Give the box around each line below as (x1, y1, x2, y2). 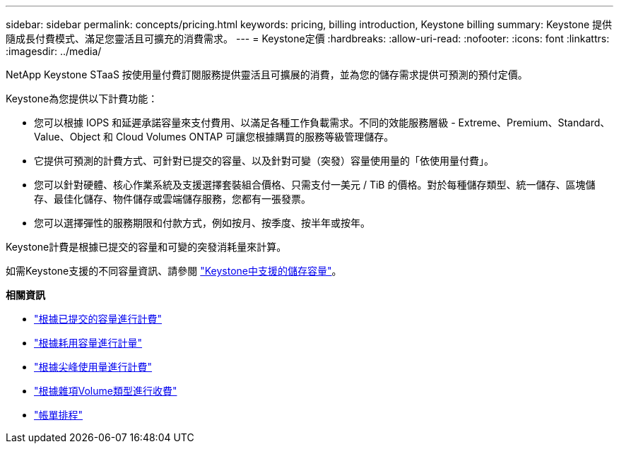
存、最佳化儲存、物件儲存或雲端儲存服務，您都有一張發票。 (34, 193, 311, 205)
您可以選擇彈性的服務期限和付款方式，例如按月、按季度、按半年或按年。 (34, 217, 370, 229)
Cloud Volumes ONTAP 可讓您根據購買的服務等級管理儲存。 (115, 131, 394, 143)
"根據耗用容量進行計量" (34, 337, 143, 349)
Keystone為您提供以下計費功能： (6, 92, 158, 104)
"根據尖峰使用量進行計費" (34, 361, 153, 373)
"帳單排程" (34, 409, 83, 421)
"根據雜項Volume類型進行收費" (34, 385, 177, 397)
